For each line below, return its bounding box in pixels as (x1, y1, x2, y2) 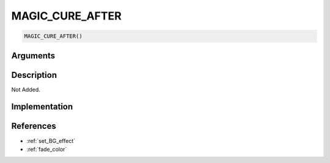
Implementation (11, 102, 73, 112)
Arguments (11, 50, 56, 61)
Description (11, 70, 57, 80)
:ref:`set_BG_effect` (26, 137, 76, 144)
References (11, 121, 56, 131)
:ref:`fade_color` (26, 145, 67, 153)
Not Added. (11, 86, 41, 93)
